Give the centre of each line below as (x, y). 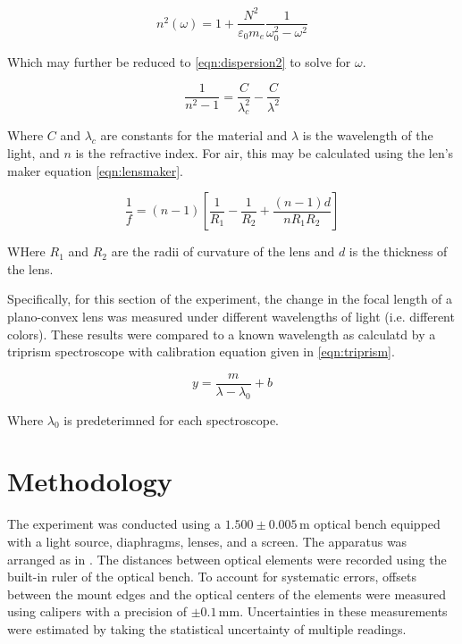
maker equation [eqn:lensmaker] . (95, 170)
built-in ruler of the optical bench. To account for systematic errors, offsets (212, 577)
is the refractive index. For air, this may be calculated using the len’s (265, 153)
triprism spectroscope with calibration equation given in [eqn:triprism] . (201, 351)
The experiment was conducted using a (114, 524)
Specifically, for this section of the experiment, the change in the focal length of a (230, 299)
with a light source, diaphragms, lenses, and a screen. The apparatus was (207, 541)
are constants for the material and (194, 135)
